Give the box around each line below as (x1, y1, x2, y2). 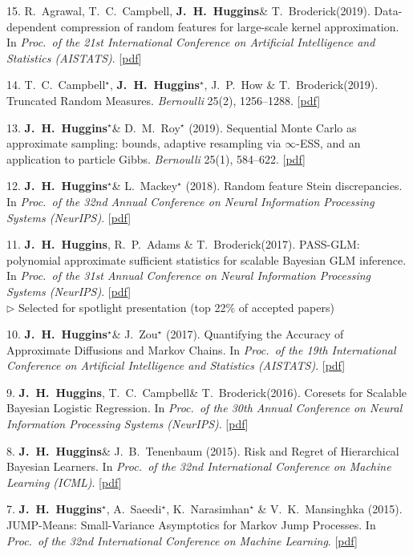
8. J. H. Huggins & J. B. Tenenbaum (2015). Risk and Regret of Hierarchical (6, 442, 399, 459)
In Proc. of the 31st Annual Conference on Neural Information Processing (6, 267, 370, 284)
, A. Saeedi (106, 500, 162, 517)
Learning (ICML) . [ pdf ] (6, 473, 122, 490)
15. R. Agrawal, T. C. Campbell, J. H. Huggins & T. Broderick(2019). (6, 2, 370, 18)
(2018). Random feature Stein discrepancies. (185, 177, 403, 194)
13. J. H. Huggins (6, 119, 107, 136)
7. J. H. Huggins (6, 500, 102, 517)
